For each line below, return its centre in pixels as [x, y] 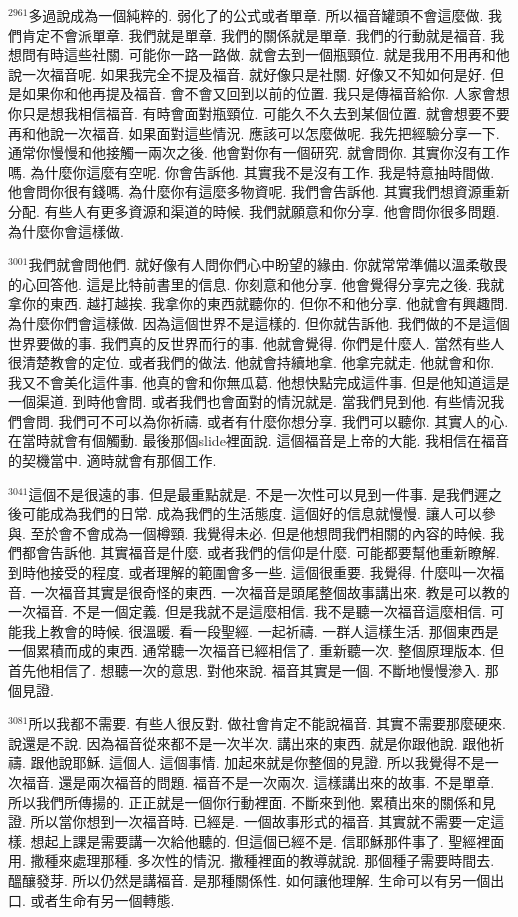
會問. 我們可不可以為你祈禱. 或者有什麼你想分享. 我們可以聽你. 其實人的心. [265, 420]
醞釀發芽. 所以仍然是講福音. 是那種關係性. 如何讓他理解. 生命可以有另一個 [249, 879]
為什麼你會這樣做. [66, 230]
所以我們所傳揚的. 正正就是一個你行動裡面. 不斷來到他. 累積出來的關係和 [245, 801]
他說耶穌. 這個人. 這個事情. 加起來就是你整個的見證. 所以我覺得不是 [264, 762]
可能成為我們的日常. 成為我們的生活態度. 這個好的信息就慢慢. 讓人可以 [251, 513]
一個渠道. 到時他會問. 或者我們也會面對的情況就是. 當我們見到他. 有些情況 [249, 401]
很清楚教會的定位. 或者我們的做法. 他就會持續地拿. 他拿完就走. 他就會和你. [251, 362]
